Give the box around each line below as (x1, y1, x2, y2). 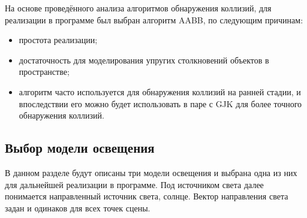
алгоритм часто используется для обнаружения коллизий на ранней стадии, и (19, 85, 301, 98)
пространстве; (19, 65, 70, 78)
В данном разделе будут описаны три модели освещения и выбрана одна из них (5, 166, 297, 178)
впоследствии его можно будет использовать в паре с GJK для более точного (19, 97, 302, 110)
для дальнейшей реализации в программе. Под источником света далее (5, 178, 264, 190)
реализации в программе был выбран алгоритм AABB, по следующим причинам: (5, 13, 303, 26)
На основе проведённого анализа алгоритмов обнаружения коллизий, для (5, 2, 272, 14)
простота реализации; (19, 34, 98, 46)
